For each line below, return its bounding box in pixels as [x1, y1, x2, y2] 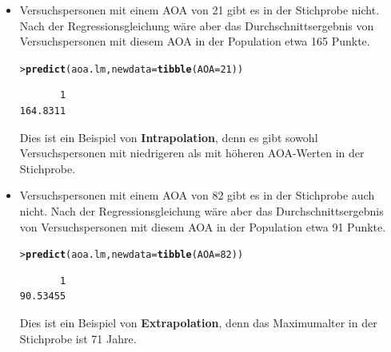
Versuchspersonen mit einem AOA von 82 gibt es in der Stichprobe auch [19, 187, 375, 204]
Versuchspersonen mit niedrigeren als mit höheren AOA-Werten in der [19, 144, 365, 161]
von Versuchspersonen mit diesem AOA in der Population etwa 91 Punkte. [19, 218, 386, 235]
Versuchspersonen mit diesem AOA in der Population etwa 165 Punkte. [19, 33, 370, 49]
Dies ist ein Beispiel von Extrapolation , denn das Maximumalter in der [19, 314, 377, 331]
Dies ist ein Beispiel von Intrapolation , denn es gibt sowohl [19, 129, 318, 145]
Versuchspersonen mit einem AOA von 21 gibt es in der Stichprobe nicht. [19, 2, 380, 18]
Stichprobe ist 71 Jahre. [19, 330, 137, 346]
